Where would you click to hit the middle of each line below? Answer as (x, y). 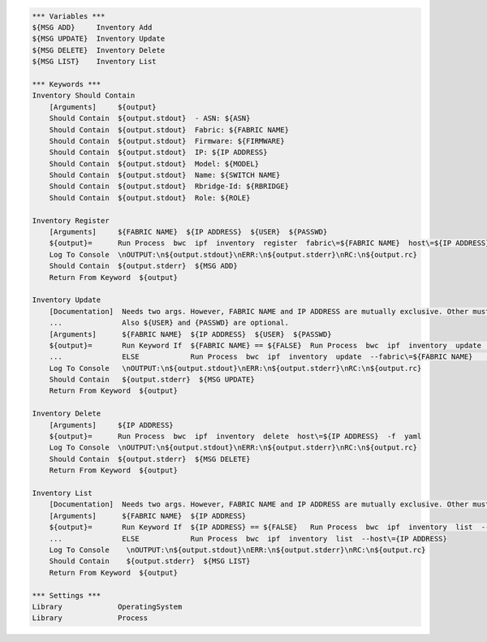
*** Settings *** (67, 595)
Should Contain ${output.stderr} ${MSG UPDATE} (152, 380)
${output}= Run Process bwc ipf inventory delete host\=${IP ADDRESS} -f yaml (235, 437)
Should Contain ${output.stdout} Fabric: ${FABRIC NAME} (169, 129)
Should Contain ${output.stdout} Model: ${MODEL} (154, 164)
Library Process (90, 618)
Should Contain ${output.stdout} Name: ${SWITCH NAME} (165, 175)
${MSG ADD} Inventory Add (92, 27)
